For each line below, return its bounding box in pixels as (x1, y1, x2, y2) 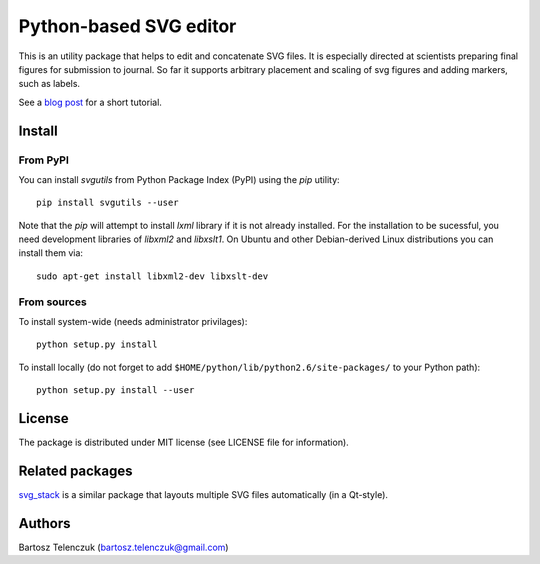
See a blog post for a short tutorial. (18, 96, 162, 108)
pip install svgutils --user (36, 197, 179, 209)
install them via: (18, 247, 84, 259)
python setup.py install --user (36, 385, 195, 396)
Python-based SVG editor (18, 15, 237, 37)
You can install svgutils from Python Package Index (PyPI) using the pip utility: (18, 173, 340, 185)
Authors (18, 515, 71, 532)
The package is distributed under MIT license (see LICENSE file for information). (18, 436, 349, 449)
